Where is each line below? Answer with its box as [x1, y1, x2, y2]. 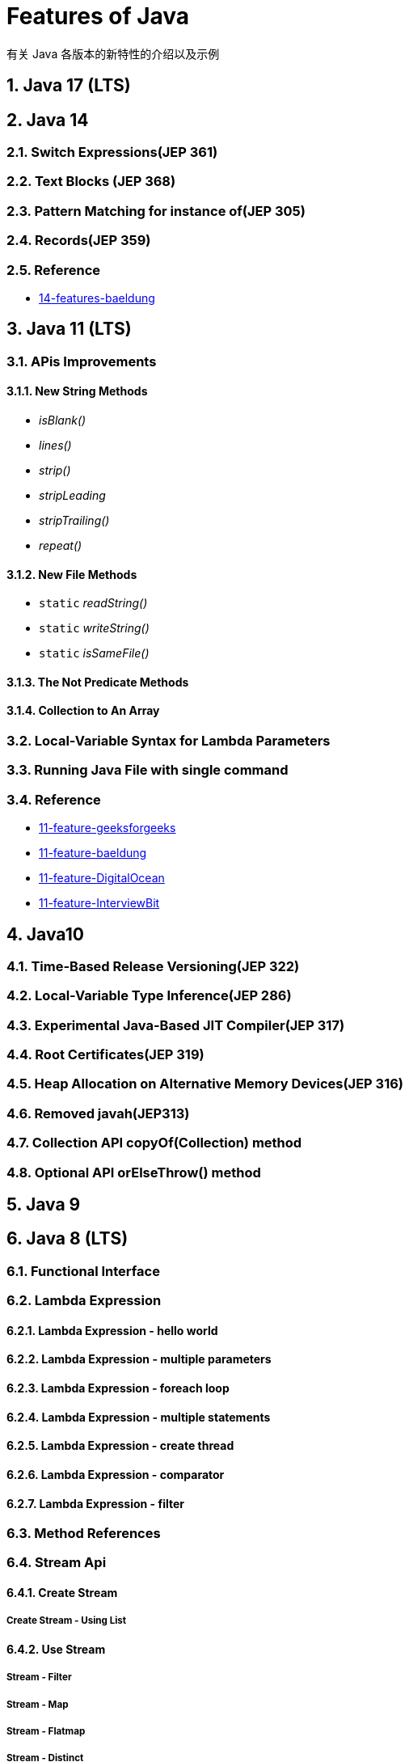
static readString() [39, 596, 148, 611]
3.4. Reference [6, 791, 101, 808]
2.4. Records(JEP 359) [6, 232, 151, 249]
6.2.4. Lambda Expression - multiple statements [6, 1409, 271, 1424]
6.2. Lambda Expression [6, 1292, 162, 1309]
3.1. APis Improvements [6, 353, 157, 370]
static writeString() [39, 621, 150, 636]
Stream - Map [6, 1698, 69, 1710]
